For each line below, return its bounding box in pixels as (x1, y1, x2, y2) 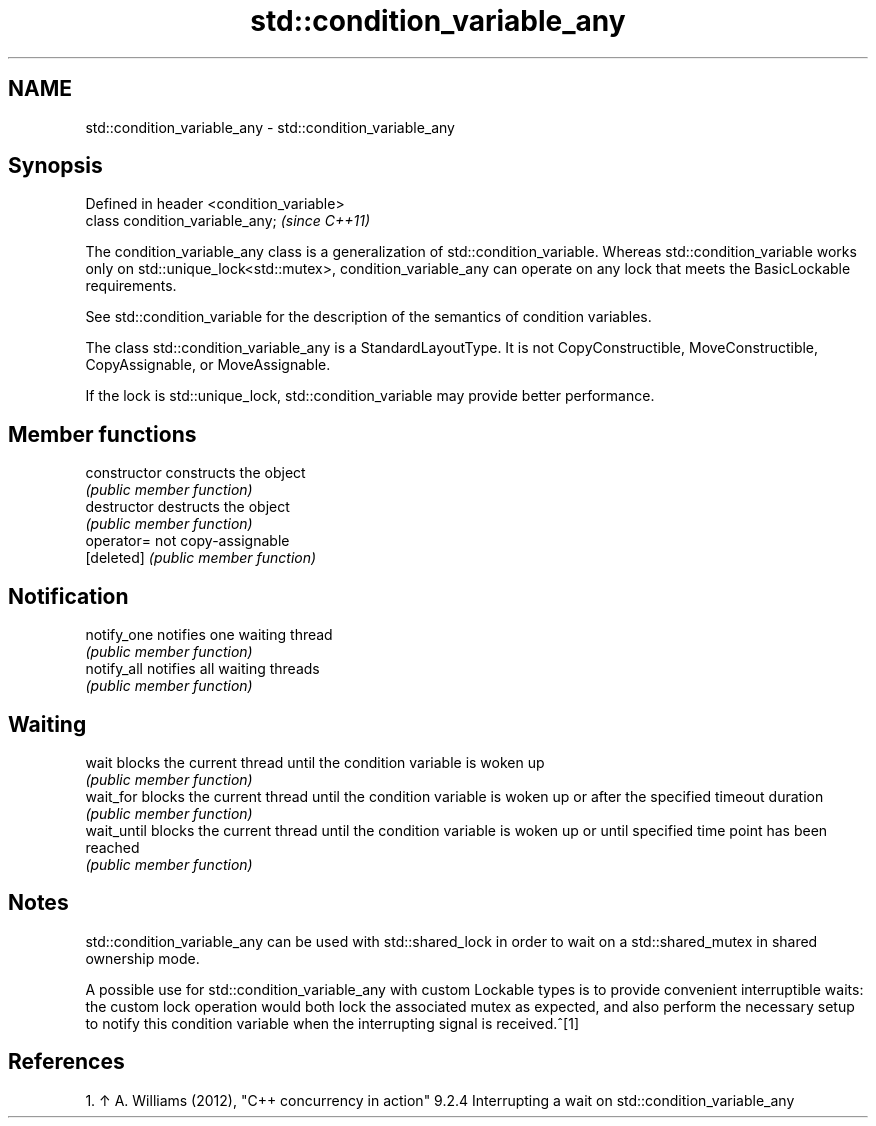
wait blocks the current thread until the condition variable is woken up (85, 753, 545, 771)
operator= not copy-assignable (85, 532, 290, 550)
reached (85, 838, 140, 856)
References (8, 1049, 125, 1075)
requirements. (85, 277, 177, 295)
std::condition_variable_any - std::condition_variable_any (85, 118, 455, 136)
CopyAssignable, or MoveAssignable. (85, 356, 331, 374)
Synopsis (8, 153, 103, 179)
